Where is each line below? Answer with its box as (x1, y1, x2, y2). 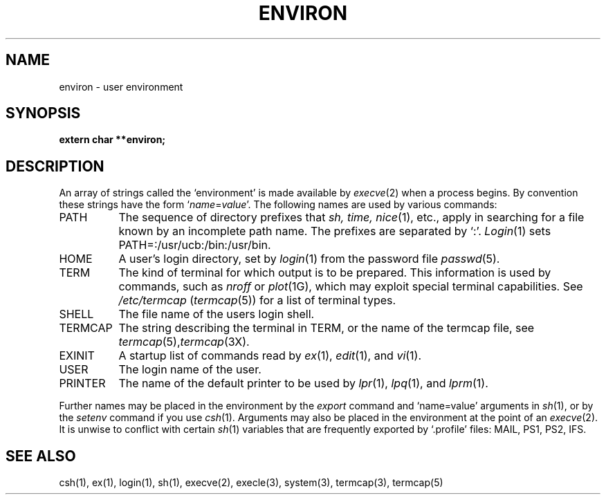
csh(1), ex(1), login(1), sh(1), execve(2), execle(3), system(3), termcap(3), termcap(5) (59, 476, 443, 489)
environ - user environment (59, 80, 183, 93)
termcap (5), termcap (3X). (118, 335, 250, 349)
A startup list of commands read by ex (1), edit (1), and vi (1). (118, 349, 422, 363)
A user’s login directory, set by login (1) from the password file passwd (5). (118, 252, 500, 266)
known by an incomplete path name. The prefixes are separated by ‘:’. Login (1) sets (118, 224, 551, 239)
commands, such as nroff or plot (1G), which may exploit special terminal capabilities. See (118, 279, 583, 294)
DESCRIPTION (6, 157, 104, 175)
